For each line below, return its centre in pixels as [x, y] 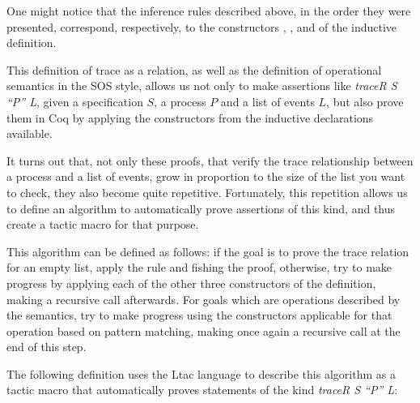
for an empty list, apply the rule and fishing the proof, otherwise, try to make [199, 267]
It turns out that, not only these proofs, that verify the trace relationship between [210, 160]
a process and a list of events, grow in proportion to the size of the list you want [206, 176]
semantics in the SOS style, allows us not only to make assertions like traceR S [202, 86]
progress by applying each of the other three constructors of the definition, [191, 283]
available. [30, 133]
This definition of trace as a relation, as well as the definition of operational [194, 69]
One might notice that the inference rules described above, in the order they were [209, 11]
